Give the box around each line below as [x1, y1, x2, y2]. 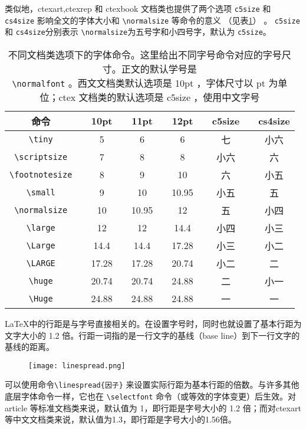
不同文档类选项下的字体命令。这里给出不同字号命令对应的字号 [8, 47, 282, 61]
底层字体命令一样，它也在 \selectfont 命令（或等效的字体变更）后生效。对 [5, 390, 297, 402]
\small [26, 187, 55, 197]
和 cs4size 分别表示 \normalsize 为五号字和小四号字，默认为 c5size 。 [5, 25, 271, 38]
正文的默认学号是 [121, 61, 197, 76]
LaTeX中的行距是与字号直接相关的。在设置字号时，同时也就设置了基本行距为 [5, 317, 302, 329]
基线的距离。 [5, 340, 54, 353]
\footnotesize [9, 169, 73, 179]
